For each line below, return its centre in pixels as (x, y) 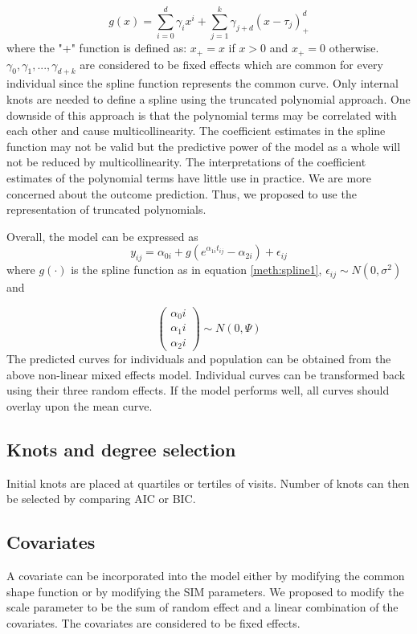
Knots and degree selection (121, 449)
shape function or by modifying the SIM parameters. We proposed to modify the (205, 591)
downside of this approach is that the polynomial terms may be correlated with (202, 115)
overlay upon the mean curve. (80, 406)
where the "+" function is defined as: (97, 48)
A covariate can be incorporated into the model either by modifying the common (206, 576)
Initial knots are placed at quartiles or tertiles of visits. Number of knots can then (208, 483)
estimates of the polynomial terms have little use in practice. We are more (189, 177)
